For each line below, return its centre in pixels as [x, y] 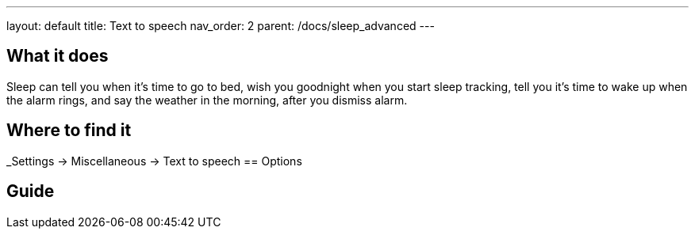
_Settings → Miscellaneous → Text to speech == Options [154, 161]
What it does [58, 56]
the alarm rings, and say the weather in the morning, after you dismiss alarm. [207, 100]
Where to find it [69, 131]
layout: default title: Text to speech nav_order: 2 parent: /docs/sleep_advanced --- [221, 26]
